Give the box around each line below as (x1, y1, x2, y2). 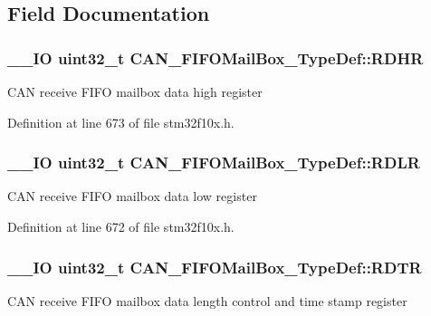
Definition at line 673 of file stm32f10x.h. (7, 112, 235, 131)
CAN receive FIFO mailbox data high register (7, 82, 263, 101)
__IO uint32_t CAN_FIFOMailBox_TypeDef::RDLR (7, 151, 420, 174)
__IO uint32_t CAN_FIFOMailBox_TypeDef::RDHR (7, 46, 424, 69)
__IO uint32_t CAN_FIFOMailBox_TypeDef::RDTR (7, 255, 422, 278)
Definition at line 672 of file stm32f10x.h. (7, 217, 235, 235)
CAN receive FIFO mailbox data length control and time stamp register (7, 291, 407, 310)
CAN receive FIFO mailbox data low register (7, 187, 257, 206)
